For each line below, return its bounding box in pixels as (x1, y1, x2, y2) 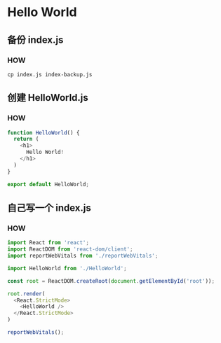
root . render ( (7, 290, 46, 297)
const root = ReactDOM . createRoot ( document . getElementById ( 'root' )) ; (7, 277, 215, 284)
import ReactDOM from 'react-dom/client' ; (7, 246, 133, 253)
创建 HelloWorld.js (7, 92, 89, 104)
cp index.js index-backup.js (7, 71, 93, 78)
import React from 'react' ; (7, 239, 90, 246)
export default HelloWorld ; (7, 181, 90, 188)
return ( (13, 136, 39, 143)
